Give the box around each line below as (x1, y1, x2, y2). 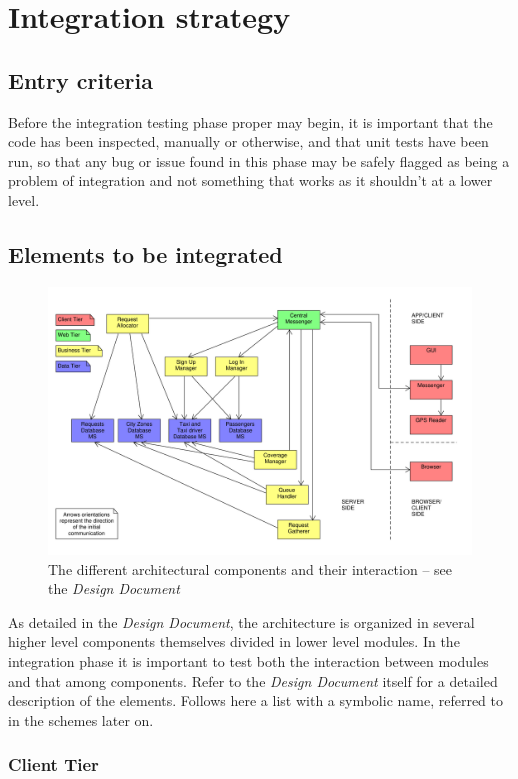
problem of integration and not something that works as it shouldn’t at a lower (8, 170, 493, 191)
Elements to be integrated (8, 238, 283, 269)
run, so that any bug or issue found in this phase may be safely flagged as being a (8, 150, 510, 171)
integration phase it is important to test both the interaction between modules (8, 651, 489, 672)
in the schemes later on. (8, 709, 154, 730)
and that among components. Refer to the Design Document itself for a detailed (8, 670, 498, 691)
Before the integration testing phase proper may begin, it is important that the (8, 111, 493, 132)
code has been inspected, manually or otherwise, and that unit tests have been (8, 131, 489, 152)
